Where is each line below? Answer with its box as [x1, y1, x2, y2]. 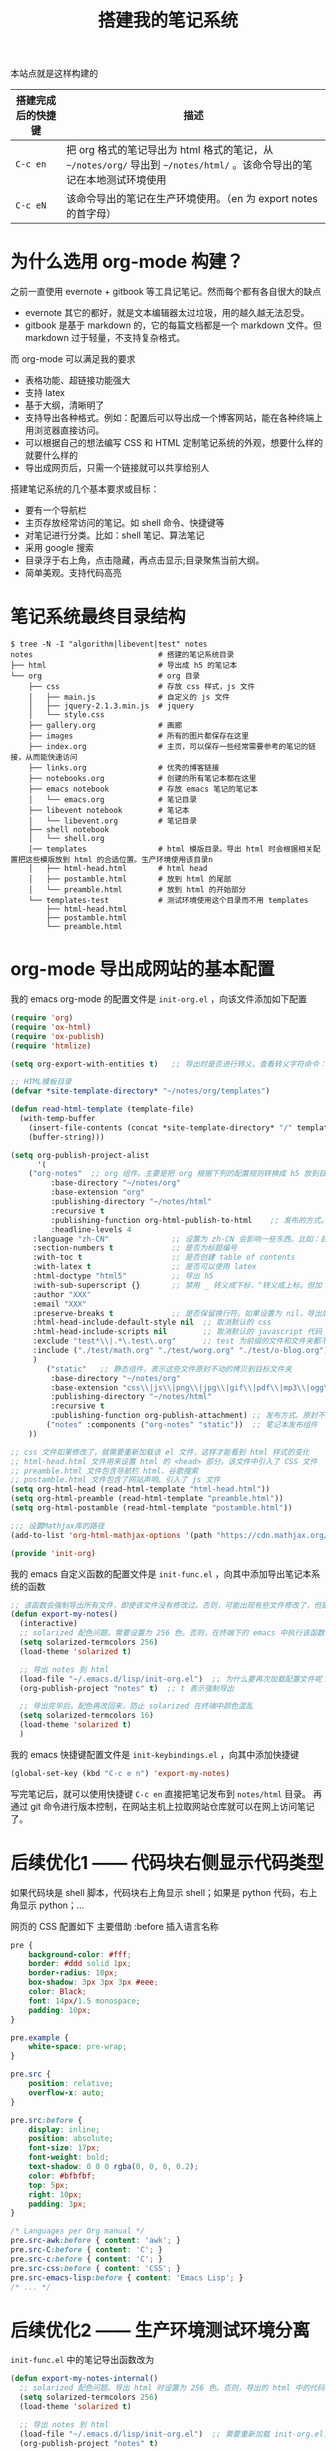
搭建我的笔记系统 [97, 9, 238, 32]
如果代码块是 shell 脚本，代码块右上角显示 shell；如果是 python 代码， [10, 1886, 300, 1898]
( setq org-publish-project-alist [10, 1150, 150, 1160]
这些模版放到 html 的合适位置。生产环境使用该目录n [24, 855, 213, 865]
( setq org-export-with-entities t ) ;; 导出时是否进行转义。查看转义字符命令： [10, 1059, 327, 1069]
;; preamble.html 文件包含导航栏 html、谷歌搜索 [10, 1466, 199, 1476]
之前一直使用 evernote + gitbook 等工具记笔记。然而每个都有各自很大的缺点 [10, 286, 322, 298]
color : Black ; [28, 1987, 87, 1997]
